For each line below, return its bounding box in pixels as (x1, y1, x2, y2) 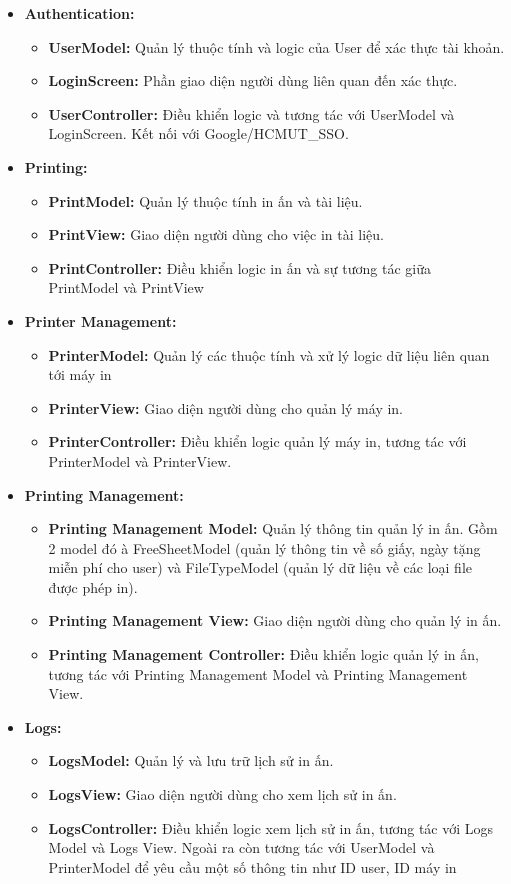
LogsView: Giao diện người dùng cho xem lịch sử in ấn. (48, 784, 397, 805)
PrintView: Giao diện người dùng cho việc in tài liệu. (48, 224, 384, 245)
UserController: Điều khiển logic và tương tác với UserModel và (48, 103, 455, 124)
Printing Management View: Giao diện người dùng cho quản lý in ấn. (48, 610, 502, 631)
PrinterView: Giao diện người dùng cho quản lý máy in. (48, 397, 404, 418)
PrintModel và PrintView (48, 277, 204, 298)
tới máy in (48, 364, 112, 385)
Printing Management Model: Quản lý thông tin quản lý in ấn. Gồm (48, 518, 498, 539)
